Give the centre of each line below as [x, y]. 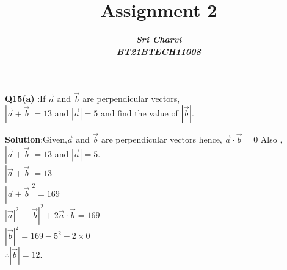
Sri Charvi [159, 39]
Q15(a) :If [25, 98]
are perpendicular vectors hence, [162, 139]
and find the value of [139, 113]
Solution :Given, [36, 139]
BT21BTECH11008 [159, 51]
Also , [271, 139]
